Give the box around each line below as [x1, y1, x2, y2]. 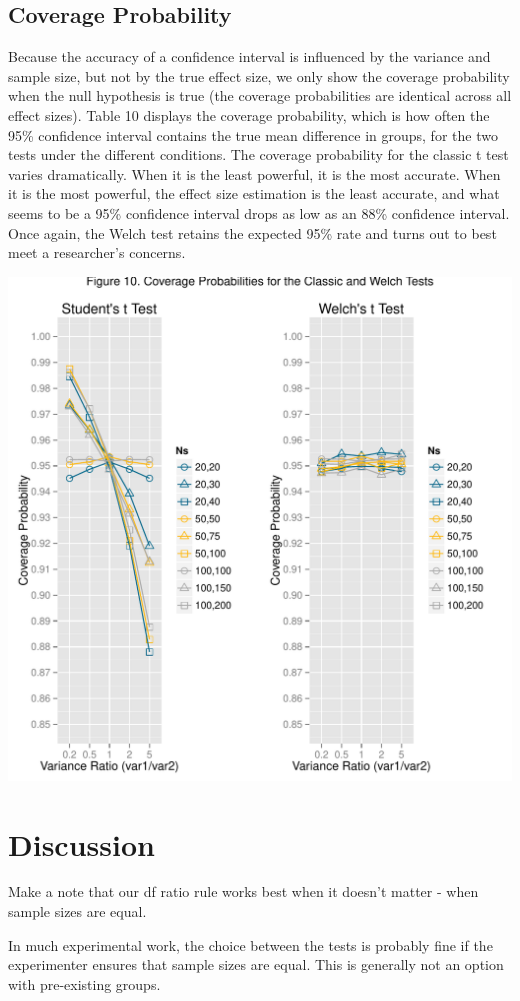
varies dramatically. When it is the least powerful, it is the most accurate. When [8, 163, 501, 184]
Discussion [8, 823, 155, 864]
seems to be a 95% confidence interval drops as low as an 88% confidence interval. [8, 202, 510, 223]
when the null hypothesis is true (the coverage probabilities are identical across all [8, 85, 512, 106]
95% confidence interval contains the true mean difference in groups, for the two [8, 124, 498, 145]
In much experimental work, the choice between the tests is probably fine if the [8, 934, 493, 955]
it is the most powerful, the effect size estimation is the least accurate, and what [8, 183, 500, 204]
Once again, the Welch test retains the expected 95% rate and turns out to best [8, 222, 497, 243]
